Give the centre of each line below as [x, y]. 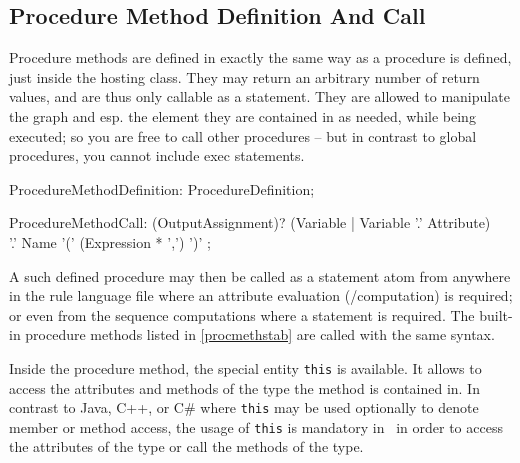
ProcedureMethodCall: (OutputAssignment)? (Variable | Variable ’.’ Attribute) [250, 222]
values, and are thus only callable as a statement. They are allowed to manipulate [259, 96]
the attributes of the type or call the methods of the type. [186, 446]
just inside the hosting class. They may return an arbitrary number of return [244, 76]
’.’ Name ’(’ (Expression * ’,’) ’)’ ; [110, 241]
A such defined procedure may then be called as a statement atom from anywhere [260, 275]
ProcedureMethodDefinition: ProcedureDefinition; [162, 188]
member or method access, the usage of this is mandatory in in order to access [256, 426]
